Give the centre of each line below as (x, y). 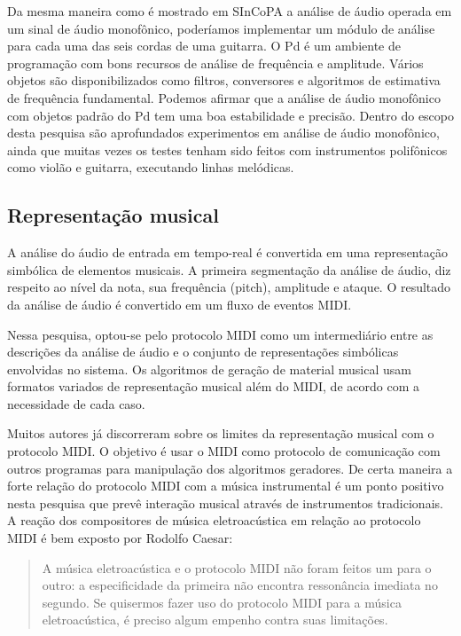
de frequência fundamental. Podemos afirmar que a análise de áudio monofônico (224, 97)
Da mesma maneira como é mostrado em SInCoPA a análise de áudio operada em (230, 11)
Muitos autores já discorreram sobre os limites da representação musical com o (221, 433)
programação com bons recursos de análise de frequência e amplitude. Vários (215, 63)
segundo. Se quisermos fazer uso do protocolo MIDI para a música (222, 602)
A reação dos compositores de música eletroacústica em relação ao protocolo (214, 520)
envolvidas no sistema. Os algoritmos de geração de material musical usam (209, 369)
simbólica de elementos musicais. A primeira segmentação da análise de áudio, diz (229, 269)
